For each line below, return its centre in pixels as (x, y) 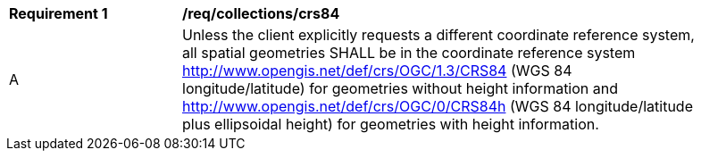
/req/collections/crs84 (261, 13)
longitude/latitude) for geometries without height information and (401, 88)
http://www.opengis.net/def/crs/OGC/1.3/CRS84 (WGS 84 (377, 71)
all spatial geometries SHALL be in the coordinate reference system (409, 53)
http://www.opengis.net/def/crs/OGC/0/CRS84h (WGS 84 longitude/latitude (438, 106)
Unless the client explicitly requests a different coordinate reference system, (438, 35)
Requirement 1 (58, 13)
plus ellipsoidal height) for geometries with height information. (391, 124)
